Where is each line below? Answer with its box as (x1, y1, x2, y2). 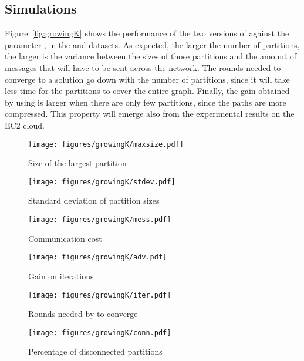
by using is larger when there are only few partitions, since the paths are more (5, 96, 286, 108)
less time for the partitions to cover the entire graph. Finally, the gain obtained (5, 85, 290, 97)
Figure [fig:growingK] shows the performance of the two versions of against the (5, 27, 289, 39)
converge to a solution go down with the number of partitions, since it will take (5, 73, 290, 85)
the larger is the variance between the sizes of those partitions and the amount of (5, 50, 297, 62)
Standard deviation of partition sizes (28, 194, 160, 207)
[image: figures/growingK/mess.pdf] (28, 215, 171, 224)
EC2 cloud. (5, 119, 45, 131)
